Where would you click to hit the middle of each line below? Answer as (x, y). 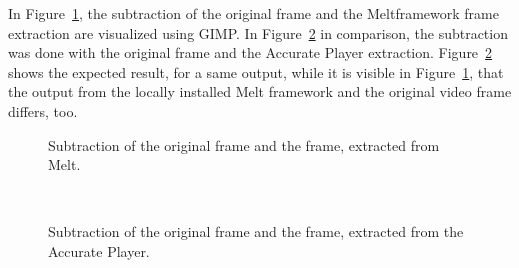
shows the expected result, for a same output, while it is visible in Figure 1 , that (256, 71)
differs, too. (43, 110)
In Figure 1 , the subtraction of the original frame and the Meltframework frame (253, 13)
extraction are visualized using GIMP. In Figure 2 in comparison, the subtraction (258, 32)
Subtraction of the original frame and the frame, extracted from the (256, 231)
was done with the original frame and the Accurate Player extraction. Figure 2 (250, 52)
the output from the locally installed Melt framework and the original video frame (260, 91)
